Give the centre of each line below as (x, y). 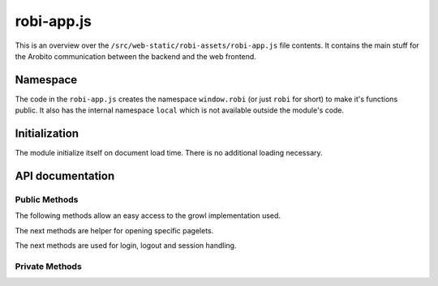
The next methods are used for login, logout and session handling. (126, 245)
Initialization (47, 134)
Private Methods (49, 266)
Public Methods (47, 199)
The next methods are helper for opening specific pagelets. (114, 230)
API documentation (65, 175)
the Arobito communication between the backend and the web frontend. (136, 56)
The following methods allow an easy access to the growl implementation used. (148, 216)
